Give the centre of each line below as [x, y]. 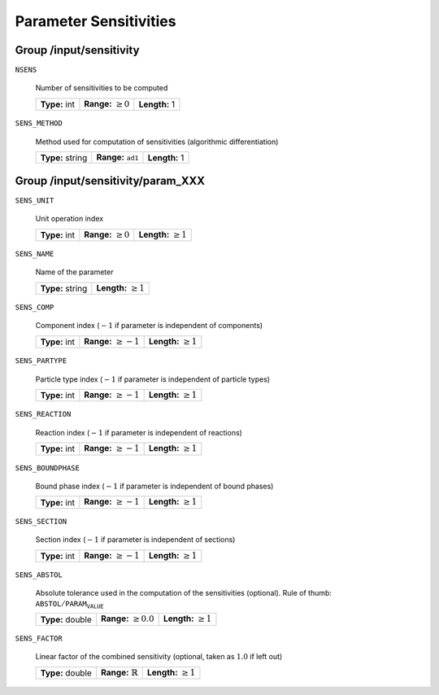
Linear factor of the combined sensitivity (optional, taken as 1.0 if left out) [159, 657]
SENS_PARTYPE [41, 361]
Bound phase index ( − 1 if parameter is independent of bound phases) [154, 486]
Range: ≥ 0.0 [127, 619]
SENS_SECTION [41, 521]
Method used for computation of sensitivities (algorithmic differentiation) [157, 142]
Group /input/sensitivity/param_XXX [110, 180]
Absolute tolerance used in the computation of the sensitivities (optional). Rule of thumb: [184, 593]
